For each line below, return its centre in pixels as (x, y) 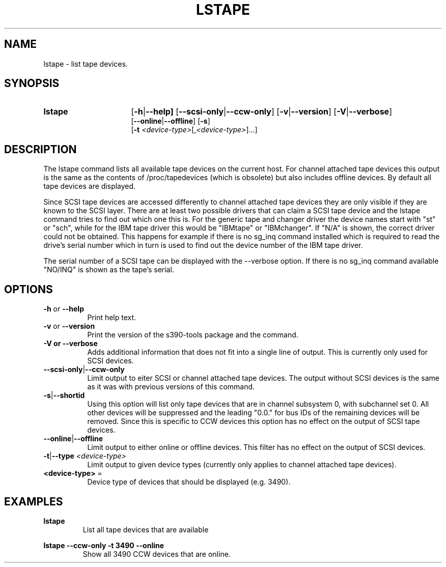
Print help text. (112, 318)
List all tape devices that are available (146, 529)
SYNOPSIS (32, 83)
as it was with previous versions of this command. (171, 387)
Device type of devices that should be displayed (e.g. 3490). (189, 482)
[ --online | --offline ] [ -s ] (171, 121)
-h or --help (64, 309)
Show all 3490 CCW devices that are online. (157, 554)
